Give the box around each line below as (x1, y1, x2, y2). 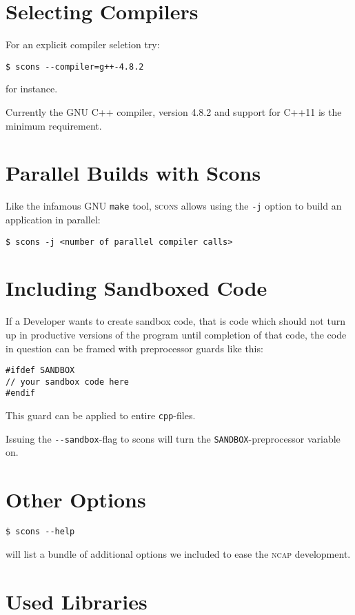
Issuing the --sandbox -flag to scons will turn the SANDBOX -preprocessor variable (6, 431, 341, 445)
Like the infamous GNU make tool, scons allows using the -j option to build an (6, 199, 342, 213)
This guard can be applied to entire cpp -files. (6, 408, 196, 423)
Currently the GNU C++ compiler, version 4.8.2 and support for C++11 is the (6, 104, 342, 119)
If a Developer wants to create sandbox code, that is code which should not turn (6, 314, 345, 328)
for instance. (6, 81, 58, 96)
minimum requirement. (6, 118, 102, 132)
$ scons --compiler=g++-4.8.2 (6, 61, 144, 72)
